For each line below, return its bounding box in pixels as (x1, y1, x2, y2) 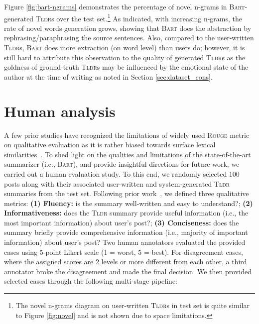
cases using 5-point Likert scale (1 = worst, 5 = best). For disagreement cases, (4, 246, 243, 257)
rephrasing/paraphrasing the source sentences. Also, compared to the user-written (4, 32, 254, 43)
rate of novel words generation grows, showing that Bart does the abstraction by (4, 22, 252, 33)
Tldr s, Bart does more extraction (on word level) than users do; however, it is (4, 42, 245, 53)
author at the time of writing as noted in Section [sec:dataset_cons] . (4, 71, 213, 82)
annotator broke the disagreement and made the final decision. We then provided (4, 266, 252, 276)
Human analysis (4, 101, 116, 121)
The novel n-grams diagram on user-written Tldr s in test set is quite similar (15, 300, 250, 311)
